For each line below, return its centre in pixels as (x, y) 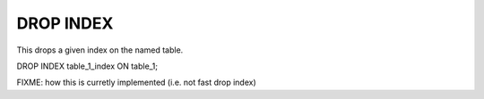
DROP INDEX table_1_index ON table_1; (87, 66)
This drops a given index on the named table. (100, 50)
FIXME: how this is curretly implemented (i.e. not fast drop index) (137, 82)
